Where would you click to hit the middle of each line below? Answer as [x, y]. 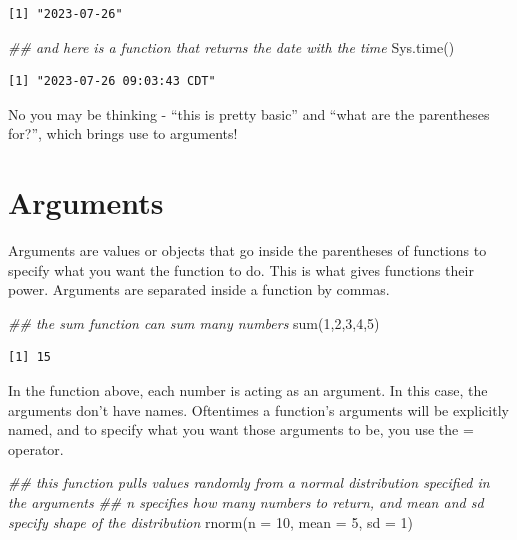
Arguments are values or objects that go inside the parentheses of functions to [247, 250]
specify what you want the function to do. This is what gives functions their [241, 269]
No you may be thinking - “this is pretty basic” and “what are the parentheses [249, 113]
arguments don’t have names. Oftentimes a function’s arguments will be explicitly [258, 409]
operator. [36, 448]
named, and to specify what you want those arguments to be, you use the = [241, 429]
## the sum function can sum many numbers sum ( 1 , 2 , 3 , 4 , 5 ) [194, 322]
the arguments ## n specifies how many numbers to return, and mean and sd [246, 502]
